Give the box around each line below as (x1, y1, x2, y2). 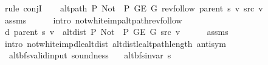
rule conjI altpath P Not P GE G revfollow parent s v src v (4, 2, 263, 14)
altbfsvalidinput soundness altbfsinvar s (9, 49, 171, 61)
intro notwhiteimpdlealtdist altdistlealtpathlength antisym (4, 37, 226, 49)
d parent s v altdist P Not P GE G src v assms (4, 25, 228, 38)
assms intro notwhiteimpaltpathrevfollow (4, 13, 182, 26)
